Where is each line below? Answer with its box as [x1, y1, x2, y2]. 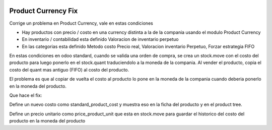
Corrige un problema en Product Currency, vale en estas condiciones [9, 20, 153, 26]
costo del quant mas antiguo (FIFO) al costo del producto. [9, 67, 129, 73]
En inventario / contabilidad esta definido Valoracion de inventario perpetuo [22, 36, 179, 42]
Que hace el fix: [9, 92, 42, 98]
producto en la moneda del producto [9, 118, 86, 124]
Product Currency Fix [9, 7, 78, 15]
